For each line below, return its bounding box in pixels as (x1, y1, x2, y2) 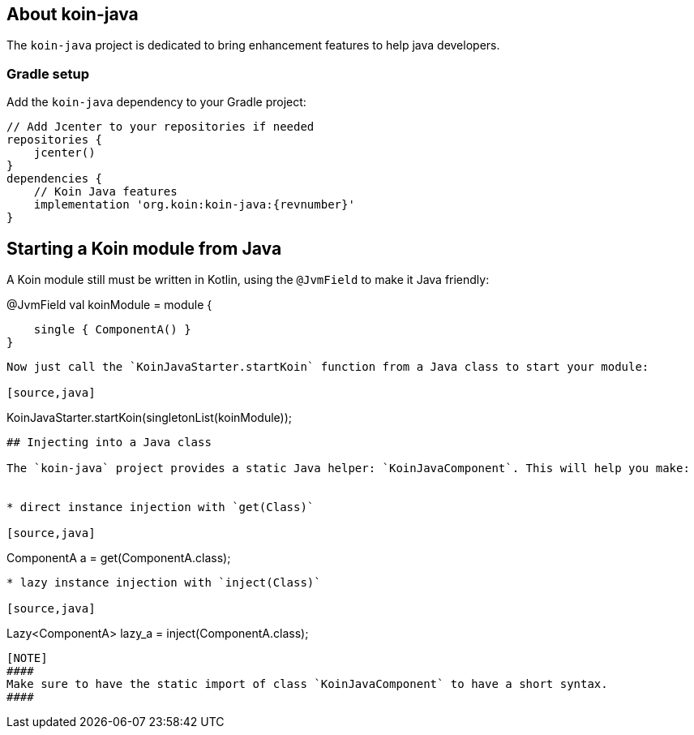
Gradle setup (6, 65, 89, 82)
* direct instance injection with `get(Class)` (6, 501, 315, 514)
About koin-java (6, 4, 139, 24)
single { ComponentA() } (33, 323, 191, 337)
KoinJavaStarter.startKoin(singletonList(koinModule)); (6, 410, 293, 425)
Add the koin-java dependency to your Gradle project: (6, 95, 306, 110)
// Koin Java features (33, 185, 178, 199)
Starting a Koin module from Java (6, 238, 282, 259)
